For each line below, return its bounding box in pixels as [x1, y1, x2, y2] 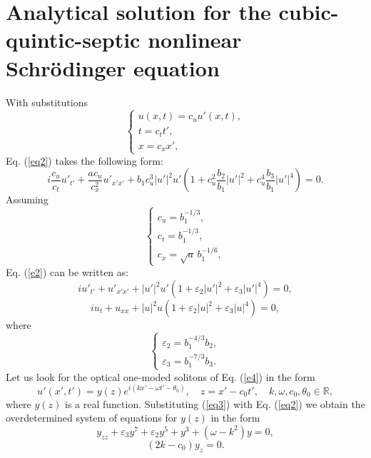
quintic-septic [6, 25, 141, 54]
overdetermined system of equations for [6, 410, 178, 425]
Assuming [6, 192, 49, 207]
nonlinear [148, 25, 242, 54]
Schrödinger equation [6, 53, 220, 82]
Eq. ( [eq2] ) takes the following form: [6, 153, 163, 168]
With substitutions [6, 94, 88, 109]
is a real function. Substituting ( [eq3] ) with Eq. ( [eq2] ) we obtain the [65, 396, 365, 411]
